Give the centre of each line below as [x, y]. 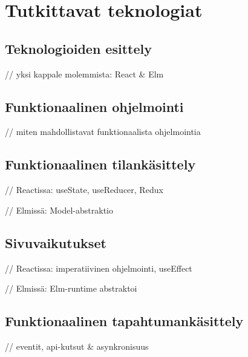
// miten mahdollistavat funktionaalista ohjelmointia [103, 132]
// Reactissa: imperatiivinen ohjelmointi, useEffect [99, 268]
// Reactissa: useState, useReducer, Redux [84, 190]
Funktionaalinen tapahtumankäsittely [124, 321]
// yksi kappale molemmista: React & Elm [84, 74]
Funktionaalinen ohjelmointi [94, 106]
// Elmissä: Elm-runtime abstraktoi [71, 288]
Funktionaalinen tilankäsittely [100, 164]
